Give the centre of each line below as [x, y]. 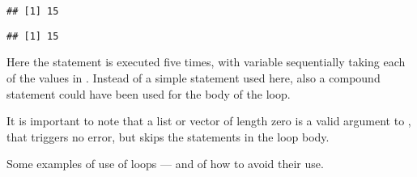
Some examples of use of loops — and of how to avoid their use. [165, 164]
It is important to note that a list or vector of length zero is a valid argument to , [209, 121]
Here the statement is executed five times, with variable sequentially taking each [206, 62]
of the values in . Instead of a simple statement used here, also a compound [194, 77]
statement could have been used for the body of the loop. [149, 93]
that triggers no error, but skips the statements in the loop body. [168, 136]
